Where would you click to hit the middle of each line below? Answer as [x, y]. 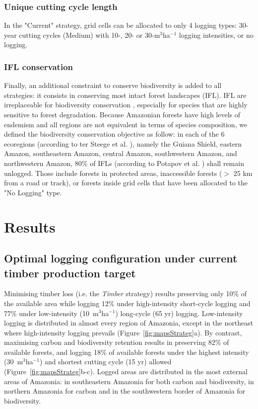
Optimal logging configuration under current [121, 258]
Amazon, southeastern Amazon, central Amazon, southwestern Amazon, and [121, 153]
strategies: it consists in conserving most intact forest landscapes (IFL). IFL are [125, 95]
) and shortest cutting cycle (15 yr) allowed [105, 362]
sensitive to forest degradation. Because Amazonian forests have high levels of [122, 114]
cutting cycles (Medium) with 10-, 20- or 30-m [90, 35]
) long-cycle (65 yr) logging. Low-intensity [179, 313]
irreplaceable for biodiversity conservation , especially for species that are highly [126, 105]
